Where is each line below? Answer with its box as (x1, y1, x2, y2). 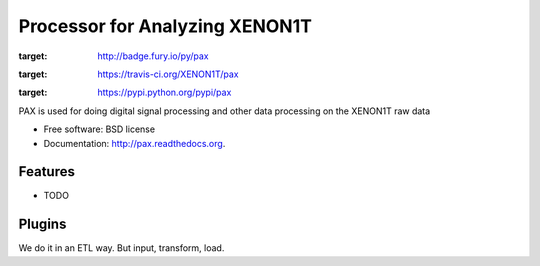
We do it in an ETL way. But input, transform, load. (18, 242, 225, 254)
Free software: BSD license (43, 123, 155, 135)
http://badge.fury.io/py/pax (97, 50, 209, 62)
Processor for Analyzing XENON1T (18, 15, 312, 37)
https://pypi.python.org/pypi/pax (97, 86, 232, 99)
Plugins (18, 216, 67, 233)
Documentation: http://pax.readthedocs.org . (43, 137, 226, 149)
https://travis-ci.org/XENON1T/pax (97, 68, 239, 80)
